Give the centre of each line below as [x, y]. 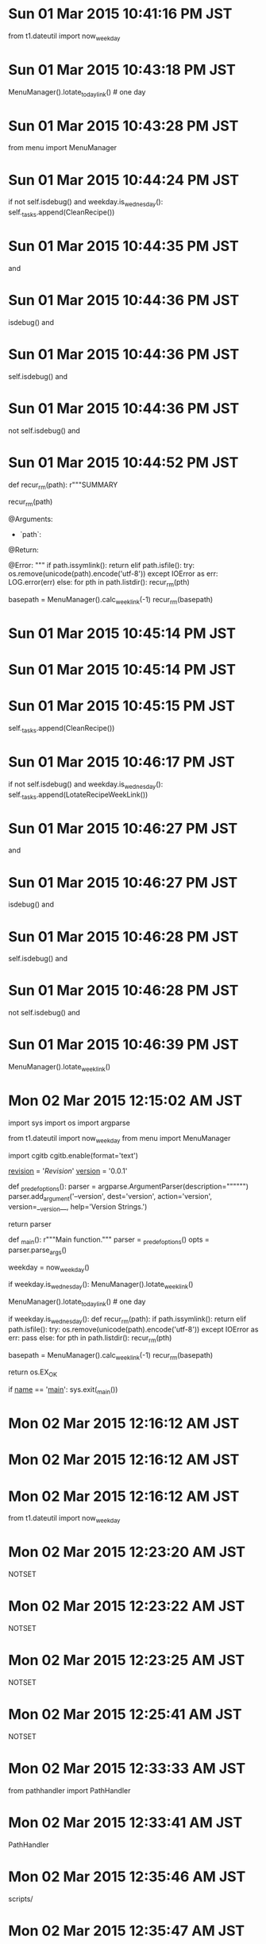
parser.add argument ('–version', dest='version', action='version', [110, 1198]
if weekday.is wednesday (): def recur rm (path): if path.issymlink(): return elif [127, 1320]
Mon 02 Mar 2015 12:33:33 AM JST [127, 1769]
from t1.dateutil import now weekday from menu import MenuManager [120, 1139]
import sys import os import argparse [69, 1123]
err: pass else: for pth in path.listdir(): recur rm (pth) [90, 1338]
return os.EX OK [33, 1373]
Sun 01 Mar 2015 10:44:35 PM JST [124, 246]
